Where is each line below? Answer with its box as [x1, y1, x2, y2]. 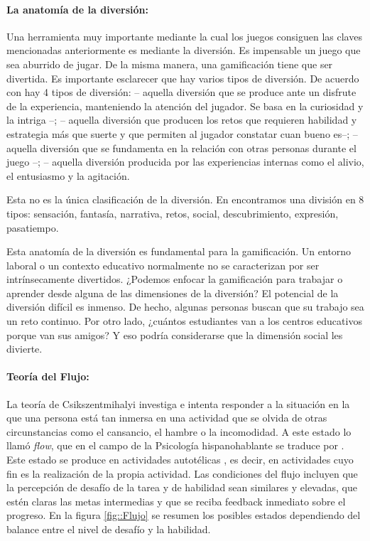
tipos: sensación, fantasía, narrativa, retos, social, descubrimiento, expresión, [6, 205, 339, 220]
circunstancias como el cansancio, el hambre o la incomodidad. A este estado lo [6, 424, 352, 439]
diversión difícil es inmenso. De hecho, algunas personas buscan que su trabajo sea [6, 299, 364, 314]
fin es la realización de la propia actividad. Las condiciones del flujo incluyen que [6, 466, 358, 481]
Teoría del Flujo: [6, 369, 89, 384]
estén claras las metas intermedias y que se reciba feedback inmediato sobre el [6, 493, 346, 508]
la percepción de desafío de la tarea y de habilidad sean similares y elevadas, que [6, 480, 357, 495]
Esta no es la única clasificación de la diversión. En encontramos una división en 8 [6, 192, 364, 207]
